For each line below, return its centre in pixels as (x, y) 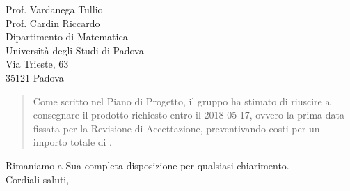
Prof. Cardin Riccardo (53, 23)
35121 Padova (35, 77)
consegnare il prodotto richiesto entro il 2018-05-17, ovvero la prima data (189, 115)
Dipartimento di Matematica (67, 37)
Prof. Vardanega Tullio (54, 9)
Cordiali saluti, (38, 179)
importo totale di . (73, 142)
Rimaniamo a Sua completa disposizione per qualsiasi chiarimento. (148, 165)
